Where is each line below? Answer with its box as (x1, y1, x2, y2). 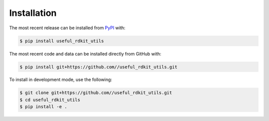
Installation (9, 7, 57, 18)
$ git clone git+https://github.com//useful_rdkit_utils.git (19, 90, 172, 96)
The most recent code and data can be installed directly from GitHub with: (9, 51, 161, 57)
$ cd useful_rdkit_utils (19, 97, 81, 103)
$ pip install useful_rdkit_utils (19, 38, 104, 44)
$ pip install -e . (19, 104, 67, 110)
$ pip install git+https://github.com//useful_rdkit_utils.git (19, 64, 178, 69)
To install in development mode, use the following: (9, 77, 112, 83)
